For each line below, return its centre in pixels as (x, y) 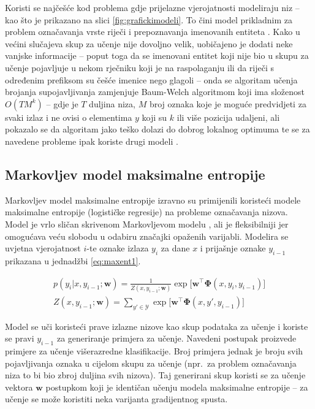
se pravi (20, 338)
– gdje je (62, 103)
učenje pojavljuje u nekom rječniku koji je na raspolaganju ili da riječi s (139, 67)
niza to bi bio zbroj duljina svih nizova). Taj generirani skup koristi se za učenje (155, 375)
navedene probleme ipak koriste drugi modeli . (92, 141)
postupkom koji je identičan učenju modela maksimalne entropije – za (177, 387)
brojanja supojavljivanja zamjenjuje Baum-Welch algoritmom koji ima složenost (155, 92)
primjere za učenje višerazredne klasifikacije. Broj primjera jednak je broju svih (154, 351)
